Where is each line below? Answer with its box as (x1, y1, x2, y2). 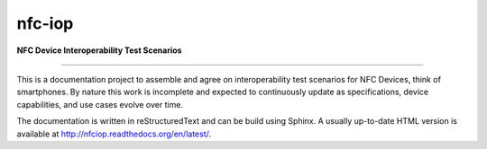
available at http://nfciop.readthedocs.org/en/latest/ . (16, 128, 212, 139)
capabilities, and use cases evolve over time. (16, 99, 184, 110)
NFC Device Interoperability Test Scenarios (16, 45, 182, 56)
